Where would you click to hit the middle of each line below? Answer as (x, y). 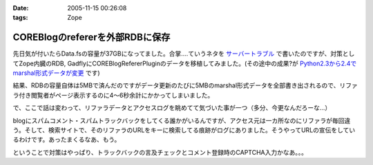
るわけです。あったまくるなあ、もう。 (67, 140)
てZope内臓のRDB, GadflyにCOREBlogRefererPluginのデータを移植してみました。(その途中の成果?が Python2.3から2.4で (185, 63)
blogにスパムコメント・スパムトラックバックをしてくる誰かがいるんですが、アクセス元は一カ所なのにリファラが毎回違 (182, 120)
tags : (20, 18)
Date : (21, 8)
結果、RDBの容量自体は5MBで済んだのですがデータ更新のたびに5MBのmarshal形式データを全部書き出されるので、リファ (185, 85)
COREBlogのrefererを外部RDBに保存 (92, 37)
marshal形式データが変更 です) (56, 73)
